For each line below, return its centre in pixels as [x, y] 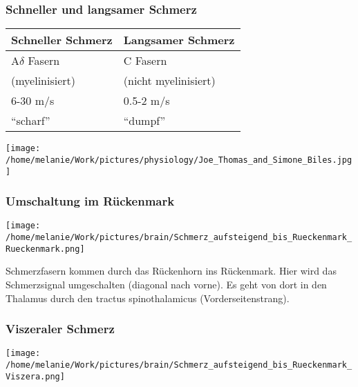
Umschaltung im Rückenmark [90, 201]
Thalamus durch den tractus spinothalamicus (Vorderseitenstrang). [148, 298]
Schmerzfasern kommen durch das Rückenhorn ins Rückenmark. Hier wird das [171, 271]
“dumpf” [144, 121]
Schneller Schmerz [62, 40]
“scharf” [31, 121]
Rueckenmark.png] [45, 249]
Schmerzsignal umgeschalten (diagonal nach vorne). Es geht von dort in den [166, 284]
